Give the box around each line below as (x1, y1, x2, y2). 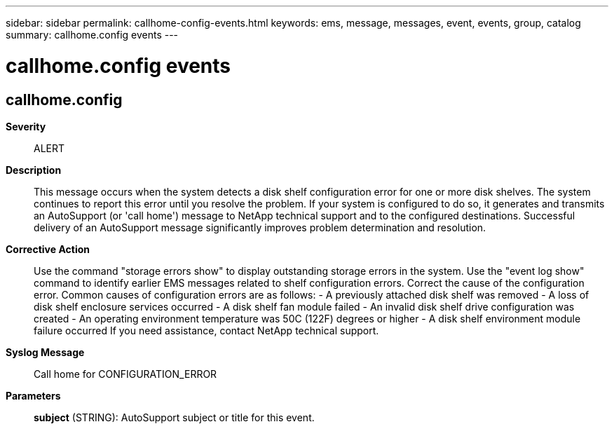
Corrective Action (6, 243, 90, 255)
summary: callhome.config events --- (6, 29, 179, 41)
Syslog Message (6, 346, 85, 358)
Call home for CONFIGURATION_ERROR (34, 367, 217, 380)
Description (6, 163, 62, 176)
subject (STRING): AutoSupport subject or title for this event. (34, 411, 315, 423)
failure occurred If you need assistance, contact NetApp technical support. (34, 324, 379, 336)
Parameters (6, 389, 61, 402)
